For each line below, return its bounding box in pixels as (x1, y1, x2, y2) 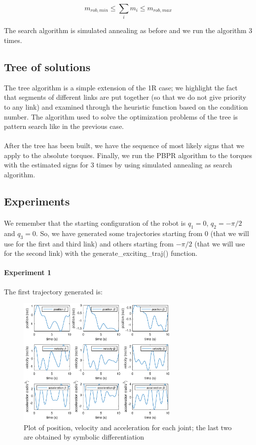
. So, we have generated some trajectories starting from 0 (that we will (36, 228, 249, 238)
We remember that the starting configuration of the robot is (4, 218, 186, 228)
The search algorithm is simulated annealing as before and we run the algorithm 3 (4, 25, 253, 36)
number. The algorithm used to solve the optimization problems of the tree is (4, 111, 238, 121)
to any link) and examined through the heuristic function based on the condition (4, 101, 248, 112)
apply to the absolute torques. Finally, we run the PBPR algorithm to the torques (4, 150, 253, 160)
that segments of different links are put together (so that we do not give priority (4, 92, 247, 102)
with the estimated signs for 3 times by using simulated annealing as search (4, 160, 232, 170)
